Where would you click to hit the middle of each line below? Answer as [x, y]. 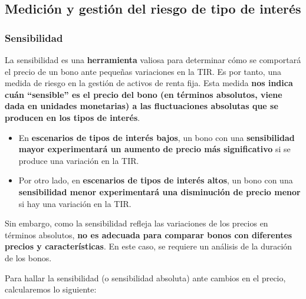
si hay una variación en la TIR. [75, 203]
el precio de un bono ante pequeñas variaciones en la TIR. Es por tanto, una [143, 71]
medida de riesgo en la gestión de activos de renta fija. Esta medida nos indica [149, 83]
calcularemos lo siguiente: [51, 289]
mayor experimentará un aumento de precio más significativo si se [154, 149]
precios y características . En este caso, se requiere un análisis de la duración [149, 246]
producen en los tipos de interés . [73, 117]
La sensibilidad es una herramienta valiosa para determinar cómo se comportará [153, 60]
